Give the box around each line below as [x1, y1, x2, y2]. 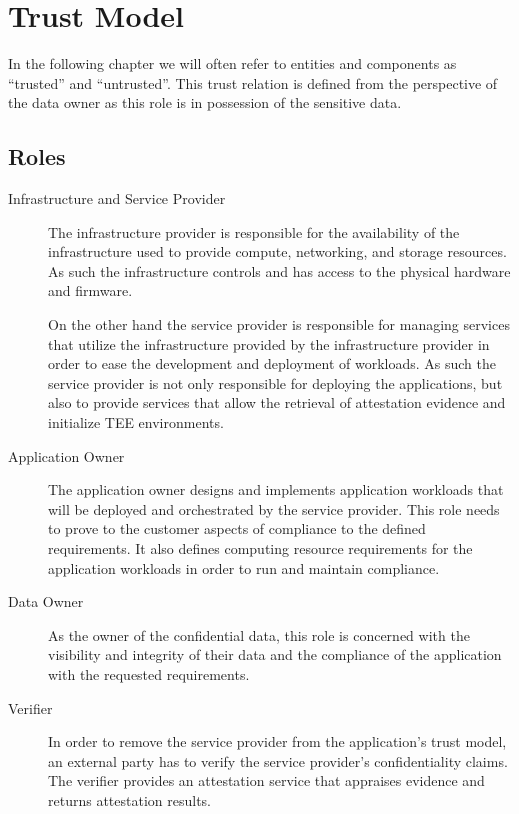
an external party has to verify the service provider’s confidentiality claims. [48, 750, 508, 771]
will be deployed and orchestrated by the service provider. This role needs [48, 498, 500, 519]
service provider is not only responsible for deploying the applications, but [48, 372, 503, 393]
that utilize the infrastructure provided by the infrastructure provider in [48, 333, 490, 354]
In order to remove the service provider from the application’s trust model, [48, 731, 507, 752]
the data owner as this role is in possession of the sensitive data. [8, 92, 402, 113]
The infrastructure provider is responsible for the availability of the [48, 221, 460, 242]
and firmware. [48, 280, 133, 301]
